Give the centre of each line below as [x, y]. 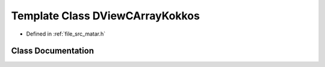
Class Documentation [53, 51]
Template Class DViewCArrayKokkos [105, 16]
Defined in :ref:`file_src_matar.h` [66, 34]
